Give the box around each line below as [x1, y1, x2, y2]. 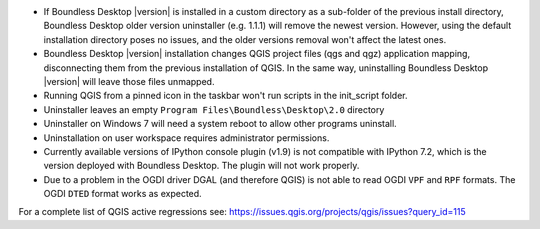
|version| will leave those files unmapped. [43, 75, 215, 87]
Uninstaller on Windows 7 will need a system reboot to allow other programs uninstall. [43, 118, 397, 130]
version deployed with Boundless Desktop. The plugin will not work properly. [43, 160, 360, 172]
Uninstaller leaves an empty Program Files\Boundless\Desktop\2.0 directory [43, 103, 385, 115]
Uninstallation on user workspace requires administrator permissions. [43, 131, 330, 144]
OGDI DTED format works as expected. [43, 188, 202, 200]
